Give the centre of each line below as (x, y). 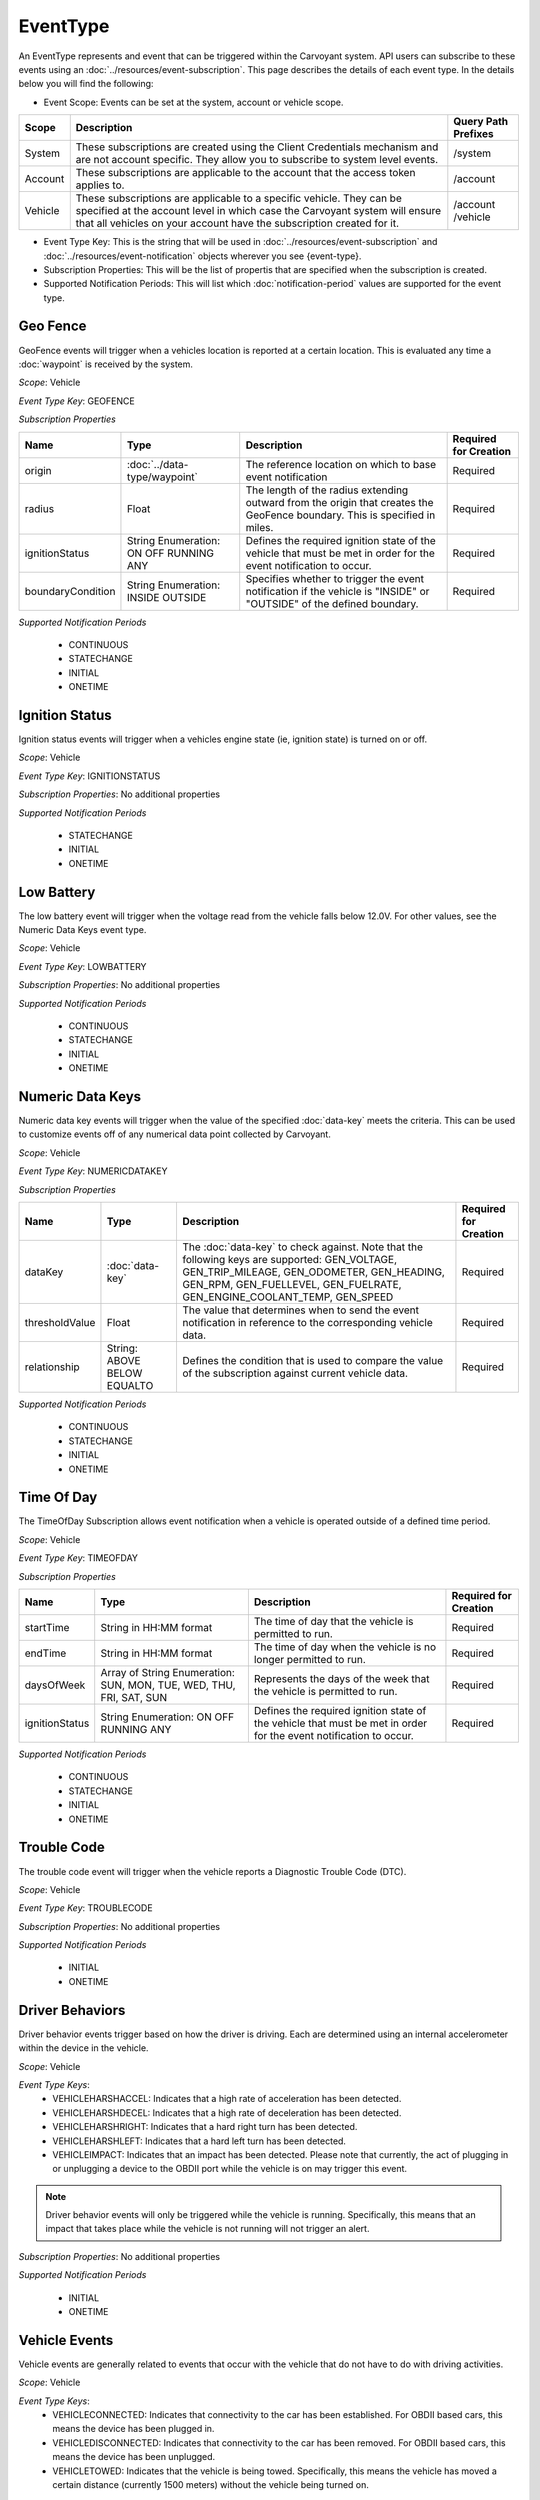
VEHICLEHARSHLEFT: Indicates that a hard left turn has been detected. (199, 2141)
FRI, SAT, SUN (134, 1698)
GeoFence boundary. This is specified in (340, 515)
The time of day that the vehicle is (333, 1622)
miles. (259, 527)
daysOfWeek (55, 1685)
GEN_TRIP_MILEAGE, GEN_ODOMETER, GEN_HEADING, (313, 1272)
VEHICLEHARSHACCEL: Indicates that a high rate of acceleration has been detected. (227, 2099)
